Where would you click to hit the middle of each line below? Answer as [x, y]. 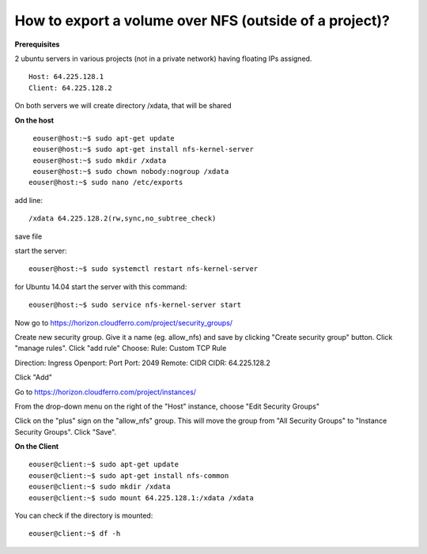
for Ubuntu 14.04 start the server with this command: [101, 286]
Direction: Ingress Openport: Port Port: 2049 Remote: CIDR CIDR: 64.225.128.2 [142, 363]
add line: [29, 200]
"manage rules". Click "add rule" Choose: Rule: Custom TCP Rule [121, 349]
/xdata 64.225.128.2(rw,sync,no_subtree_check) [123, 219]
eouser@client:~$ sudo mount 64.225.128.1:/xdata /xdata [142, 497]
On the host [34, 120]
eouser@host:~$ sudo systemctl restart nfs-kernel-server [144, 269]
